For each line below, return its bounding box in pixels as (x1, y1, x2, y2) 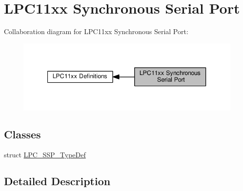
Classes (4, 127, 41, 142)
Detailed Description (4, 173, 111, 189)
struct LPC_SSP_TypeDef (4, 150, 86, 160)
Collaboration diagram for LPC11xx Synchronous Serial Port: (4, 26, 188, 37)
